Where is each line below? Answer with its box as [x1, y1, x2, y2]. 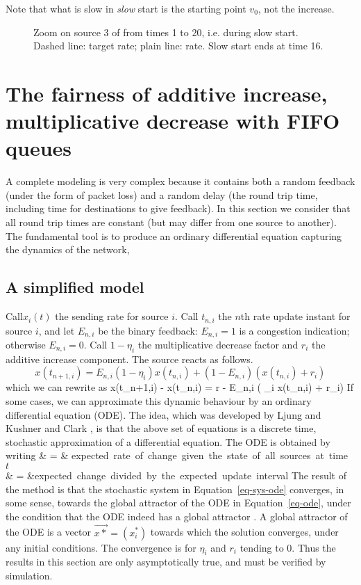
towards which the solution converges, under [150, 524, 339, 539]
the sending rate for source [55, 309, 169, 323]
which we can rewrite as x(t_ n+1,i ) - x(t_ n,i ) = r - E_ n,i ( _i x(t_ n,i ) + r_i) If [6, 380, 353, 394]
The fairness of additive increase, [6, 79, 328, 107]
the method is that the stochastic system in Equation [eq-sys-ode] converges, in [6, 481, 344, 496]
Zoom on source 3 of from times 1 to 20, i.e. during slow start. [33, 24, 299, 39]
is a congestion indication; [239, 323, 350, 337]
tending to [240, 540, 284, 554]
